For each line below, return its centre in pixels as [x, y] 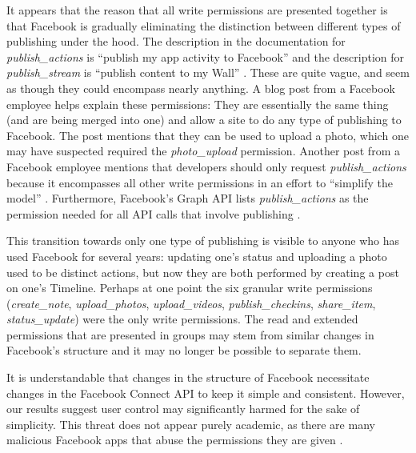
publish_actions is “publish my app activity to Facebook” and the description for [206, 56]
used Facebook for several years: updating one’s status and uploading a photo [197, 256]
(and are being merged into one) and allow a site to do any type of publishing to [204, 120]
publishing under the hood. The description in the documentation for [176, 41]
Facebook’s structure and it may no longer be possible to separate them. [184, 350]
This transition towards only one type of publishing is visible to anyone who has [203, 241]
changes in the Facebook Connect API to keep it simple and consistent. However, [206, 393]
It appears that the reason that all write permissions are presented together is [197, 10]
